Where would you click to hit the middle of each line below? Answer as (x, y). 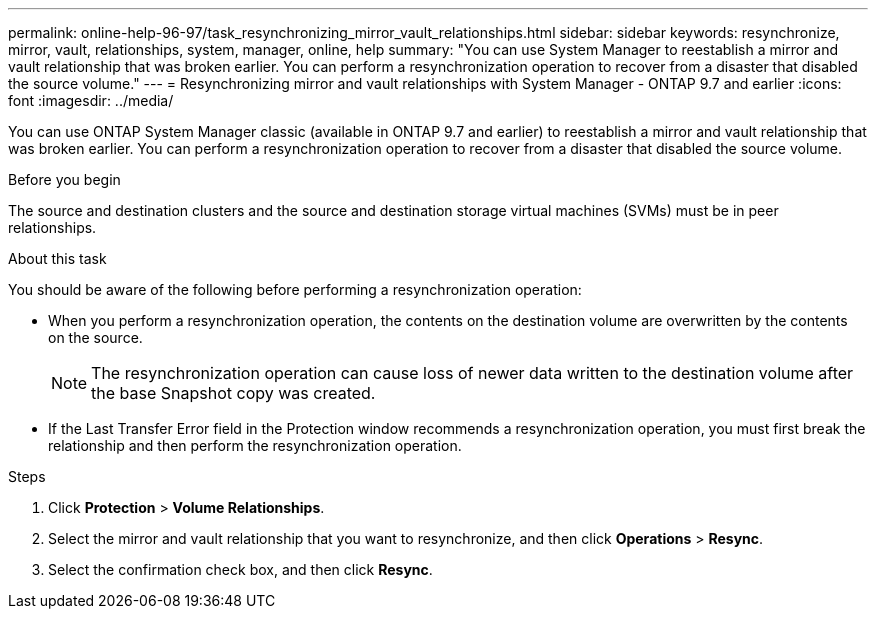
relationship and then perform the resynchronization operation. (255, 445)
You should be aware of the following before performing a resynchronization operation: (295, 289)
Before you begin (64, 179)
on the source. (95, 337)
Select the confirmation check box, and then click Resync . (240, 569)
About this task (57, 258)
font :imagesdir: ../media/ (91, 100)
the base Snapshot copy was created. (233, 393)
